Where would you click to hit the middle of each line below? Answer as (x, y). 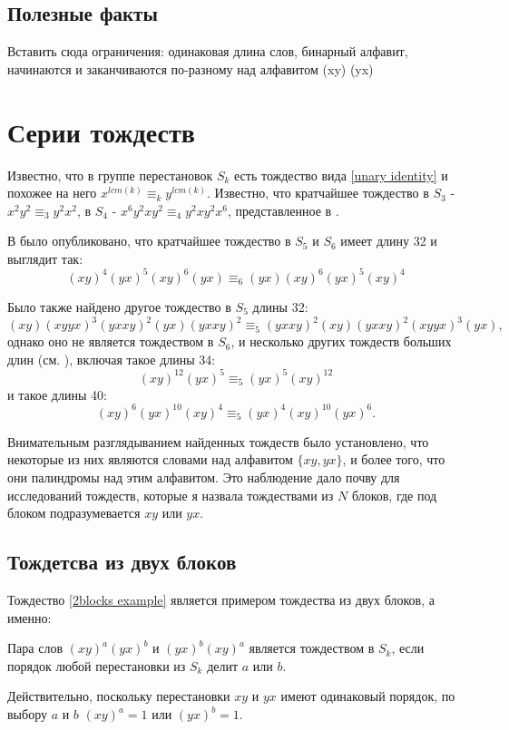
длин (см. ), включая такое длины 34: (112, 359)
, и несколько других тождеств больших (341, 341)
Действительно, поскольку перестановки (119, 696)
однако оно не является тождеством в (111, 341)
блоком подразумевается (74, 513)
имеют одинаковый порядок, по (368, 696)
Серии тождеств (101, 131)
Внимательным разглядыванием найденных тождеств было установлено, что (218, 441)
